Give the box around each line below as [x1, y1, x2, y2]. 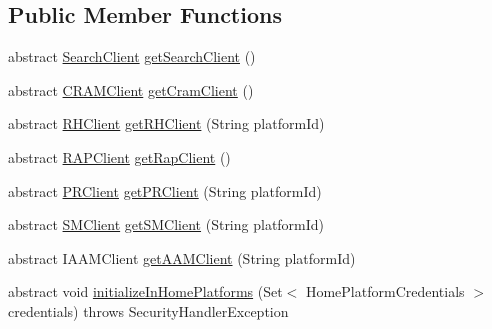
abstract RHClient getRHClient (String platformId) [8, 113, 325, 134]
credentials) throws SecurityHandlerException [8, 300, 289, 321]
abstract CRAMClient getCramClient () [8, 79, 254, 100]
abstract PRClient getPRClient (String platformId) [8, 180, 322, 201]
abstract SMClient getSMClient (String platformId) [8, 214, 325, 235]
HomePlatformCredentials [305, 281, 465, 302]
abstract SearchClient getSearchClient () [8, 46, 256, 67]
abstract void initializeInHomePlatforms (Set [8, 281, 283, 302]
